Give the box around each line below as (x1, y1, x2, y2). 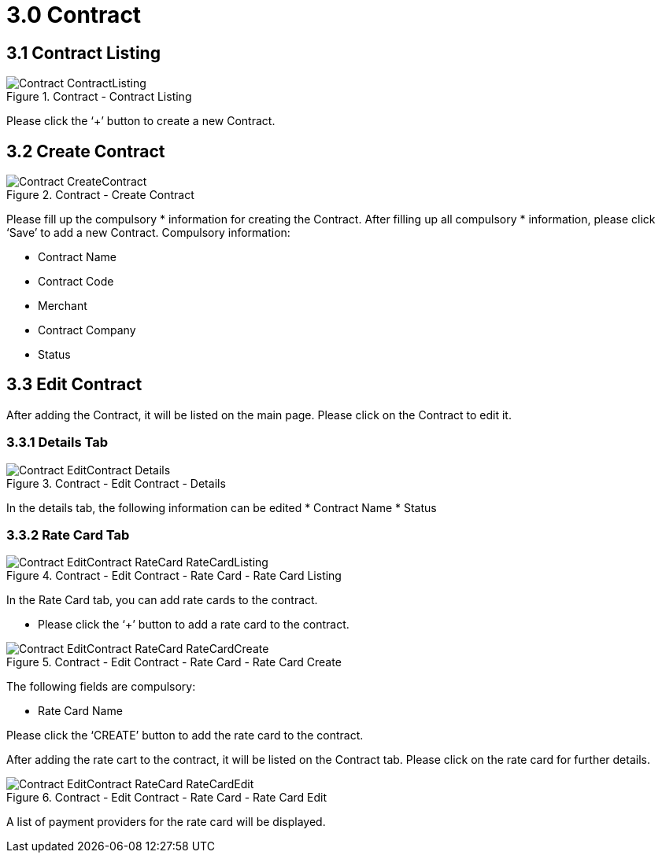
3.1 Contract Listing (6, 42, 161, 63)
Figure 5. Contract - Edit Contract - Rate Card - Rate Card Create (6, 655, 342, 669)
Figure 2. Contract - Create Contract (6, 188, 194, 202)
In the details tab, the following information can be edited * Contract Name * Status (6, 500, 437, 514)
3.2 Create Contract (6, 141, 165, 161)
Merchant (38, 299, 87, 313)
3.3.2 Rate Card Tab (6, 526, 130, 543)
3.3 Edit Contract (6, 374, 142, 395)
